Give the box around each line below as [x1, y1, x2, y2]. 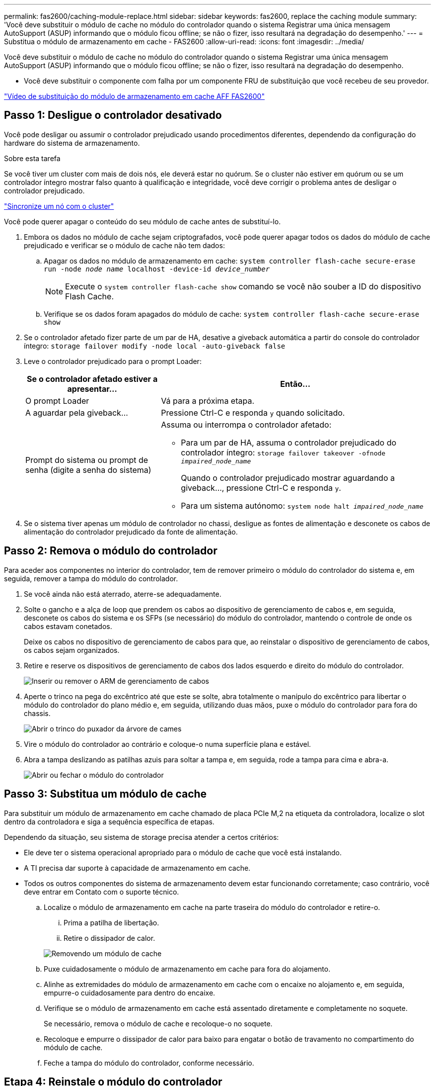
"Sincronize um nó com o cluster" [4, 201, 114, 210]
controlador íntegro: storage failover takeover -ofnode [181, 447, 386, 457]
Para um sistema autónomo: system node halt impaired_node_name [181, 500, 424, 511]
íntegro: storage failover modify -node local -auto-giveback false [24, 341, 286, 350]
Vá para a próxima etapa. [161, 395, 255, 406]
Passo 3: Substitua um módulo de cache [4, 788, 207, 801]
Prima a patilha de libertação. [64, 918, 159, 927]
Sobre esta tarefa [4, 154, 61, 163]
